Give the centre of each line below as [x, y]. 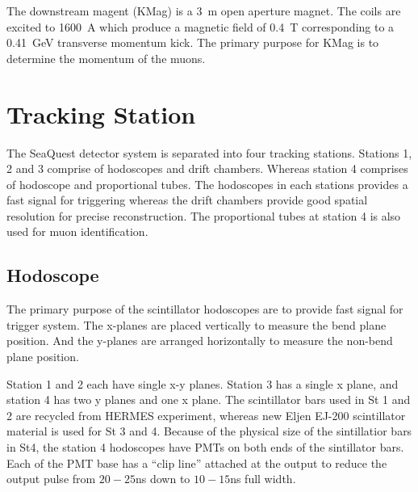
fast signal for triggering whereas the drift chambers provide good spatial [187, 200]
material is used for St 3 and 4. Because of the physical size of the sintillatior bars [209, 431]
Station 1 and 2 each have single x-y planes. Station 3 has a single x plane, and [203, 383]
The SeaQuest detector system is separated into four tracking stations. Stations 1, [209, 152]
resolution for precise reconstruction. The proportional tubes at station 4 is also [204, 215]
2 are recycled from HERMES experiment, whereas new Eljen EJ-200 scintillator [206, 415]
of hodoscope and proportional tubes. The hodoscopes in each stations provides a [207, 184]
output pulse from [51, 479]
